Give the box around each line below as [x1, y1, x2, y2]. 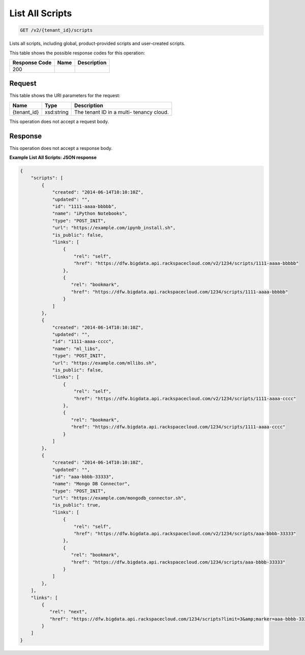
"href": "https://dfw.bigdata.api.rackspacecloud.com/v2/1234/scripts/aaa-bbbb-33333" [74, 531, 296, 537]
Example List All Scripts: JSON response [9, 154, 97, 161]
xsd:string [44, 108, 69, 115]
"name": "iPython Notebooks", [52, 211, 128, 216]
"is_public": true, [52, 502, 101, 508]
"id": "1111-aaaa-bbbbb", [52, 204, 117, 209]
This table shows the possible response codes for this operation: [9, 50, 145, 56]
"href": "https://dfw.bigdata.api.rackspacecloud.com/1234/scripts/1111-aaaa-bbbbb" [71, 289, 288, 295]
